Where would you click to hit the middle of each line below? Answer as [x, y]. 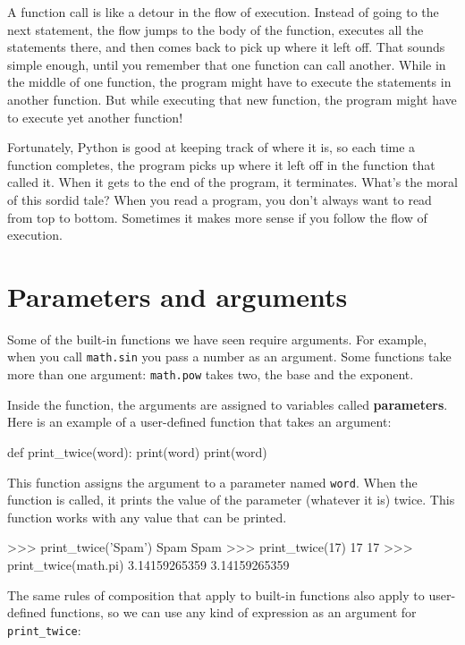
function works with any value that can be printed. [147, 517]
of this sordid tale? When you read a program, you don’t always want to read [220, 199]
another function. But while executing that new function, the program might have [232, 99]
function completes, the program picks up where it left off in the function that [221, 164]
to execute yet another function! [95, 117]
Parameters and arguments [178, 296]
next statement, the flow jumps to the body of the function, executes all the [216, 29]
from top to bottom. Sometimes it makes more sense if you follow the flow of [217, 217]
